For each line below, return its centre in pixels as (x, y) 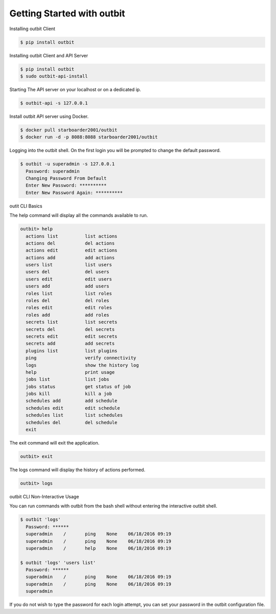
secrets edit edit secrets (72, 336)
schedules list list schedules (74, 415)
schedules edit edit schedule (73, 408)
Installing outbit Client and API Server (49, 55)
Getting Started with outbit (67, 13)
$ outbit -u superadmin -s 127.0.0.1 (67, 164)
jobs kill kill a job (69, 394)
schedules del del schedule (72, 422)
